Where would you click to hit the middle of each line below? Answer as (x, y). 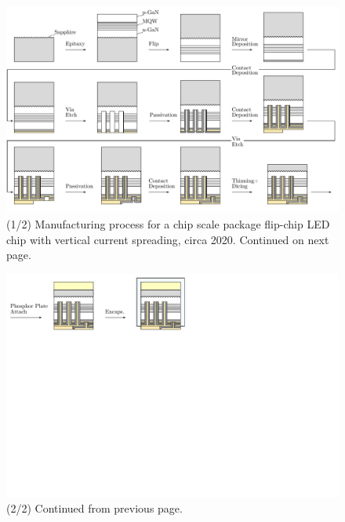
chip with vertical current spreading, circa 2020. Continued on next (168, 239)
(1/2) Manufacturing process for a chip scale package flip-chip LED (168, 223)
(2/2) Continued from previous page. (94, 508)
